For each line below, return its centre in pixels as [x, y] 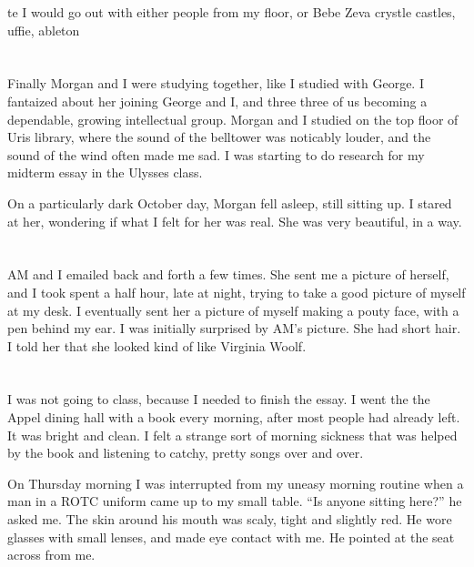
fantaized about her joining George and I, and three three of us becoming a [217, 101]
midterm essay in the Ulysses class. [105, 172]
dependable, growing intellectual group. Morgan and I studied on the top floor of [233, 119]
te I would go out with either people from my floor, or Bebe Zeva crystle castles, [232, 12]
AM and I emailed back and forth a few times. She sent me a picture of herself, [228, 274]
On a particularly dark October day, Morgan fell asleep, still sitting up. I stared [230, 202]
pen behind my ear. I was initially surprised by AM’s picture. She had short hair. [234, 328]
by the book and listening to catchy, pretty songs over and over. [186, 453]
